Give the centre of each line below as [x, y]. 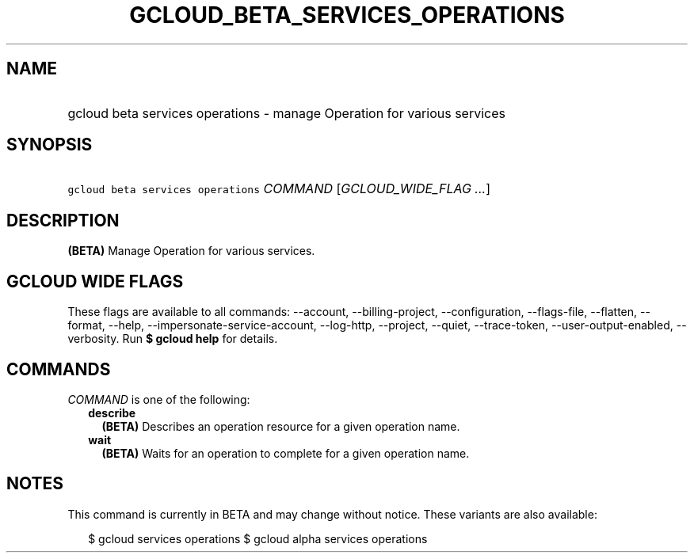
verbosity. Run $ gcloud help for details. [173, 339]
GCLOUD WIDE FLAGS [95, 281]
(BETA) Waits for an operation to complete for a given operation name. [286, 453]
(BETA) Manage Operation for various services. [191, 251]
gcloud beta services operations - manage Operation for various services [286, 113]
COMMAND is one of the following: [159, 399]
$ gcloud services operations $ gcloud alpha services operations [258, 538]
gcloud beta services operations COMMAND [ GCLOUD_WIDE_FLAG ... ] [279, 189]
